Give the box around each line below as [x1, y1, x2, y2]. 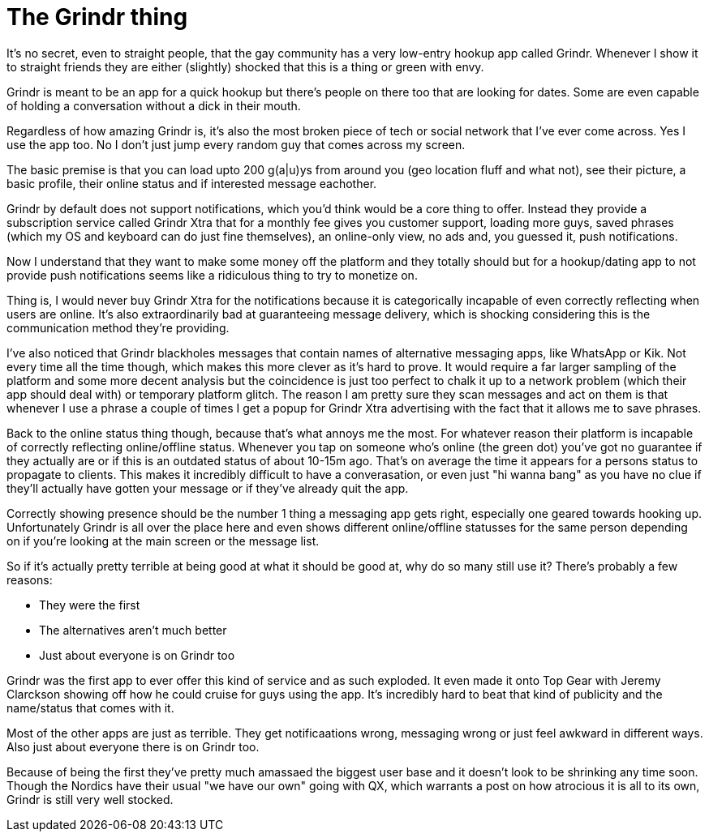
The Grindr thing [6, 3, 188, 31]
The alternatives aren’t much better [39, 622, 227, 637]
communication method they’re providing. [6, 320, 230, 335]
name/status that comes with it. [6, 700, 174, 715]
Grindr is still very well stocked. [6, 792, 174, 806]
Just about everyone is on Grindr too [39, 648, 235, 662]
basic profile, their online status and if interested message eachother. [6, 176, 377, 190]
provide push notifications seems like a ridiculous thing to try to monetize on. [6, 267, 418, 282]
